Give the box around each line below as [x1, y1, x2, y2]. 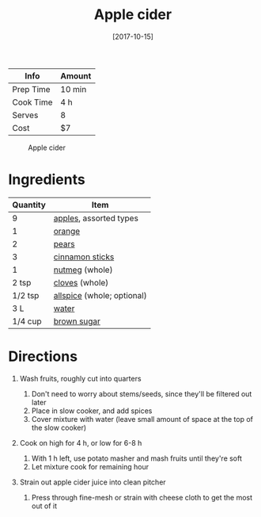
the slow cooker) [31, 423, 87, 432]
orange [53, 225, 81, 236]
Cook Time [12, 97, 53, 108]
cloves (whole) [53, 277, 109, 288]
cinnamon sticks [53, 251, 115, 262]
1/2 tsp [12, 289, 40, 301]
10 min [60, 83, 87, 94]
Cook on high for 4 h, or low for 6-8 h [19, 438, 142, 447]
